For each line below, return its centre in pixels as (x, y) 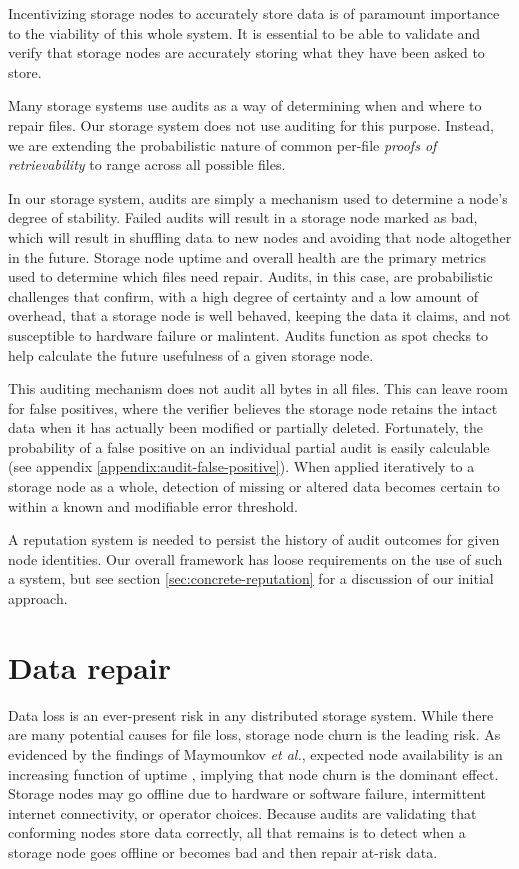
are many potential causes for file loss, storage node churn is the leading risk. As (254, 734)
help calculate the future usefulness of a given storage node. (191, 354)
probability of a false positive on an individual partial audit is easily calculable (249, 446)
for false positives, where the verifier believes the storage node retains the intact (253, 407)
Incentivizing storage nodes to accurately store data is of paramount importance (254, 13)
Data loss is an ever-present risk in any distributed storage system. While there (251, 714)
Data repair (90, 666)
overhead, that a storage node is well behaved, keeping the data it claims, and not (259, 315)
